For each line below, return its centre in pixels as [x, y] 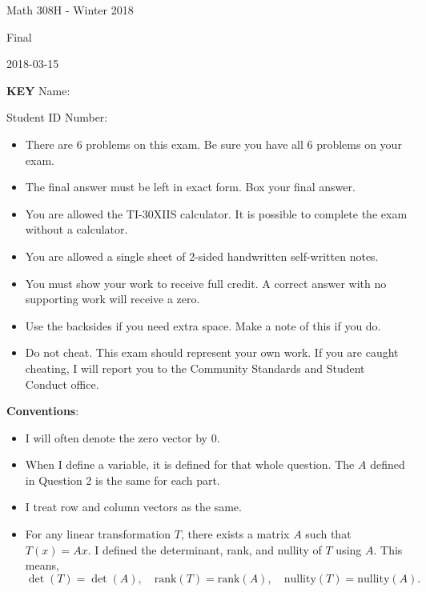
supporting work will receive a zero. [113, 299]
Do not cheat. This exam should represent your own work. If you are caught [212, 352]
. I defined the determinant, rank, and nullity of [205, 549]
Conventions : [43, 411]
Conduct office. [62, 384]
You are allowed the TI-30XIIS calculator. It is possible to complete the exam [216, 213]
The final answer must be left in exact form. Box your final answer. [190, 187]
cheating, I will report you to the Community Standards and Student [195, 368]
